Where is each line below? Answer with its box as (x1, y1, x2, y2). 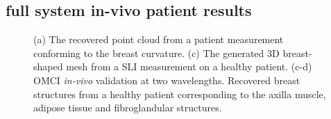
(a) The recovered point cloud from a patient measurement (33, 32, 284, 47)
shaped (33, 59, 63, 74)
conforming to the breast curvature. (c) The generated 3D (33, 45, 280, 60)
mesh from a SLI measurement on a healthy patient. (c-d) (66, 59, 312, 74)
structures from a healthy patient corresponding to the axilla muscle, (33, 86, 326, 101)
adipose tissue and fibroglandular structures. (33, 100, 222, 115)
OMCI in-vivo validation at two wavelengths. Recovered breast (33, 72, 300, 87)
